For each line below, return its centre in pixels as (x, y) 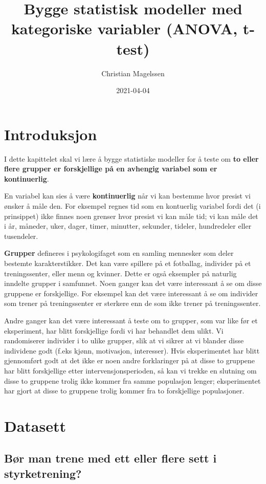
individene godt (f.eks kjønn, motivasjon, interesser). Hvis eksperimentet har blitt (132, 350)
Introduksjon (51, 134)
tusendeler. (21, 236)
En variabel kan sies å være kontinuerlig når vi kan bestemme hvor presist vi (127, 196)
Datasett (35, 425)
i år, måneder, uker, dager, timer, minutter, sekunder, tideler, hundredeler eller (128, 226)
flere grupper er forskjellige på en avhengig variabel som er (111, 169)
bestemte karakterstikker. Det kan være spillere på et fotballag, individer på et (128, 263)
